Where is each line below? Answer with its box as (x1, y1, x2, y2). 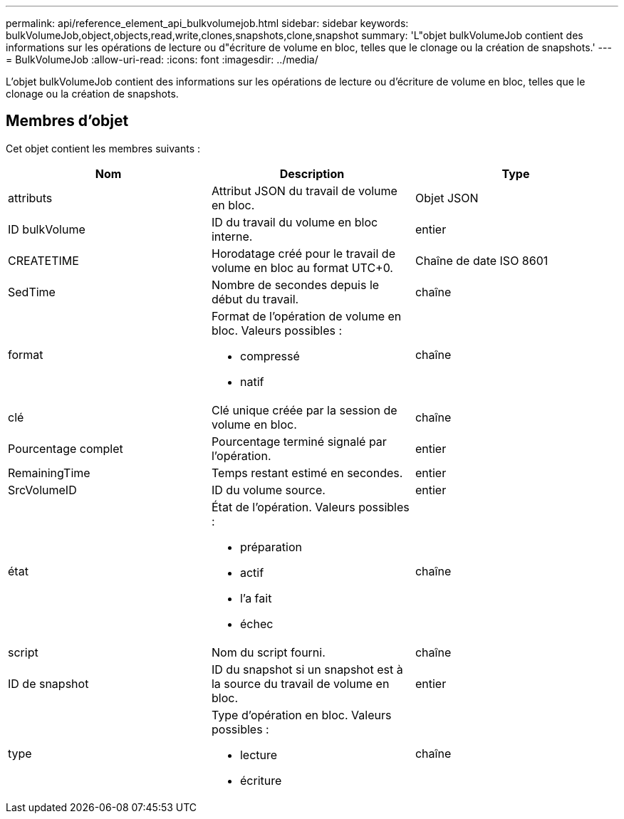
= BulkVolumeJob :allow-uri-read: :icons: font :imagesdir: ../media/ (6, 53, 318, 66)
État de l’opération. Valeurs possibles (211, 499, 410, 514)
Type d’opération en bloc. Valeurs (211, 707, 392, 722)
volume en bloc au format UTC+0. (211, 260, 393, 275)
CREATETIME (8, 253, 79, 268)
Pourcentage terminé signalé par (211, 434, 387, 449)
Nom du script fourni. (211, 645, 326, 659)
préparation (239, 539, 302, 554)
